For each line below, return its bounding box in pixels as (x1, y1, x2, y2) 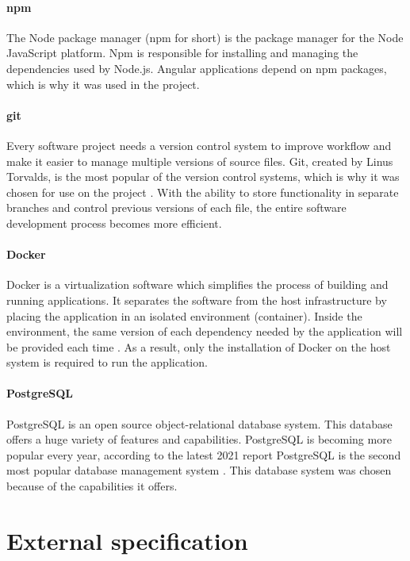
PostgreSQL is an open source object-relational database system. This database (6, 415, 393, 432)
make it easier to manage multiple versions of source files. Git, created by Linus (6, 152, 393, 169)
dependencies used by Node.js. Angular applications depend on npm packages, (6, 60, 387, 76)
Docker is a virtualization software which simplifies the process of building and (6, 276, 389, 293)
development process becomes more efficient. (6, 214, 222, 231)
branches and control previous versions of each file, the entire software (6, 199, 347, 216)
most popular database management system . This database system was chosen (6, 462, 392, 478)
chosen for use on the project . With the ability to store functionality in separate (6, 183, 399, 200)
